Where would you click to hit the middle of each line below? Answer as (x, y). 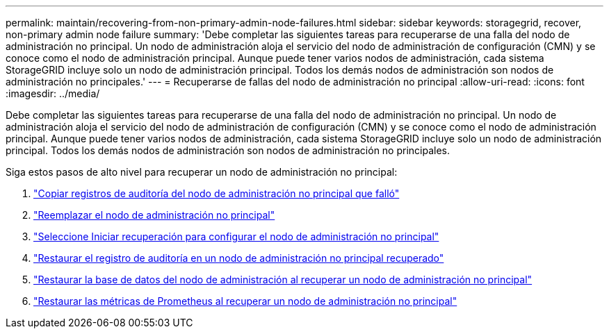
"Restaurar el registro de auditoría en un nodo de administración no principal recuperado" (239, 258)
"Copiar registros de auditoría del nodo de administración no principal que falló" (217, 193)
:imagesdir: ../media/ (53, 93)
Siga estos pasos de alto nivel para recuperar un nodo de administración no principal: (202, 172)
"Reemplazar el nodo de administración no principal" (154, 215)
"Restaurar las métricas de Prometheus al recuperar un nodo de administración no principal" (245, 301)
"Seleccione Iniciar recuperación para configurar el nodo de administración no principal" (236, 236)
